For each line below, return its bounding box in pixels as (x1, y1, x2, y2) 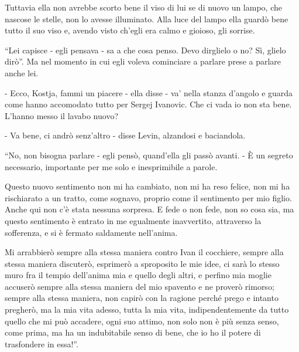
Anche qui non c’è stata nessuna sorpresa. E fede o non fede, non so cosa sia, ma (5, 203, 294, 215)
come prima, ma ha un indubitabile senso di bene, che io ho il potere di (5, 326, 261, 339)
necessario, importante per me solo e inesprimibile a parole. (5, 160, 218, 172)
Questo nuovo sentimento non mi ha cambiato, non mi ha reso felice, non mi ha (5, 180, 290, 192)
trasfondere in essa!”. (5, 337, 78, 350)
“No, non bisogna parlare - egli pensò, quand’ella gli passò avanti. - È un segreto (5, 148, 293, 161)
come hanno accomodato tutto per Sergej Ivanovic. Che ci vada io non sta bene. (5, 98, 292, 110)
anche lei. (5, 66, 39, 79)
